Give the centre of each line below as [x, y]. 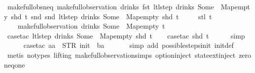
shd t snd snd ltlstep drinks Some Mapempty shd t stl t [111, 16]
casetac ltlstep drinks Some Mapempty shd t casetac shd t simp [126, 35]
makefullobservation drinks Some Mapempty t [91, 26]
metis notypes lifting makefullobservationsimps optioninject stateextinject [121, 55]
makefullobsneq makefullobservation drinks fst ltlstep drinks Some [110, 6]
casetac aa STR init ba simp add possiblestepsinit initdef [128, 45]
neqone [15, 64]
